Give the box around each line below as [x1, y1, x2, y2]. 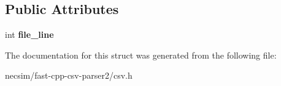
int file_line [5, 28, 54, 41]
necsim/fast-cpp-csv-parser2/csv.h [5, 69, 133, 82]
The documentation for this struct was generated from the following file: [5, 48, 277, 61]
